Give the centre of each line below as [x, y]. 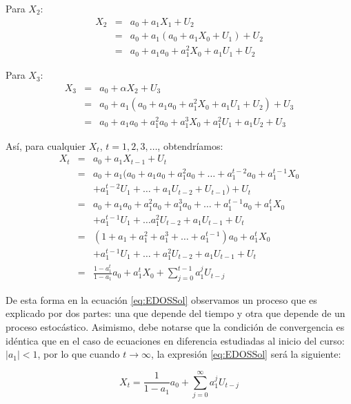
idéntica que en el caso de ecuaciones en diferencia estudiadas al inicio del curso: [175, 340]
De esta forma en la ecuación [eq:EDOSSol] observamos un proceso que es [161, 299]
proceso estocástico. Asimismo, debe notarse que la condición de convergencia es [175, 327]
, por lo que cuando [79, 354]
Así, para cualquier [46, 145]
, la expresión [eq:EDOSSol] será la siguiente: [246, 354]
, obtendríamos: [190, 145]
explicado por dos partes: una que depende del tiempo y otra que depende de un [175, 313]
